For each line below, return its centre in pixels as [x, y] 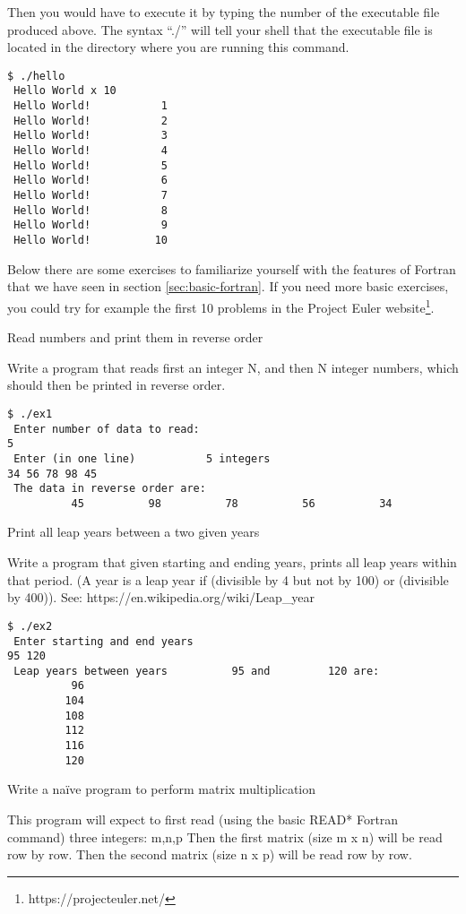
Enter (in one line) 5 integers [142, 458]
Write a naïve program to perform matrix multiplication [162, 789]
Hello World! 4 [91, 151]
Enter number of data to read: [107, 429]
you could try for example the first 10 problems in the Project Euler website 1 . [221, 306]
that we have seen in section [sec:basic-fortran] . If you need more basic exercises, [228, 286]
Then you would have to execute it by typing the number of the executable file [224, 12]
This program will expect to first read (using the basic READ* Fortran [203, 819]
